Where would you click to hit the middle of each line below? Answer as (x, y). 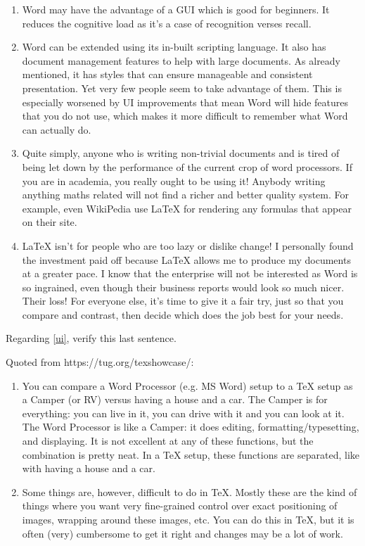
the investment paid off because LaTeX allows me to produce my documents (186, 259)
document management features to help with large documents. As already (181, 60)
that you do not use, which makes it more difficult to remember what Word (185, 116)
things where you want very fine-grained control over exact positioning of (180, 506)
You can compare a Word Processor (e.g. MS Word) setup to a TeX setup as (187, 385)
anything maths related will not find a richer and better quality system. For (186, 195)
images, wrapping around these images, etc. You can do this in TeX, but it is (188, 519)
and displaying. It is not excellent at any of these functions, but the (168, 441)
